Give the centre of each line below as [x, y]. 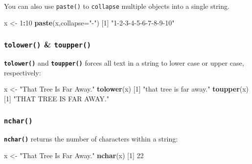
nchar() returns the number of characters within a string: [91, 139]
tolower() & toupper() [47, 44]
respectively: [23, 72]
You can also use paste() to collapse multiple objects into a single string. [117, 6]
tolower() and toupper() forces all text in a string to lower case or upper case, [124, 63]
